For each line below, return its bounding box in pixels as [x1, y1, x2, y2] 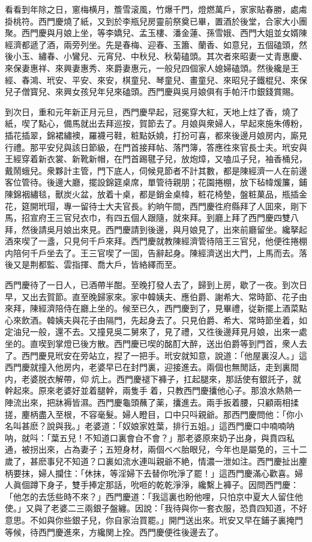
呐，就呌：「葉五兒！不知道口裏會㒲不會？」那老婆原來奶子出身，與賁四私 [5, 431, 295, 444]
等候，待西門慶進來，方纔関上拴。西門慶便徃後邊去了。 [5, 525, 223, 538]
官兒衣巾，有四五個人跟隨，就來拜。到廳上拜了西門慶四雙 [63, 211, 290, 224]
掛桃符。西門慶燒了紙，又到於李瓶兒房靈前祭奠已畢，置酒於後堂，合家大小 [5, 14, 299, 27]
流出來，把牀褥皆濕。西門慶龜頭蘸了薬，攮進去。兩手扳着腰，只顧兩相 [13, 396, 290, 408]
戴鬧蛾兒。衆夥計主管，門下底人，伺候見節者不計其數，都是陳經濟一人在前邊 [5, 164, 307, 176]
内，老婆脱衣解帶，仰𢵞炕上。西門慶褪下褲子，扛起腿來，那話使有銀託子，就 [5, 372, 301, 385]
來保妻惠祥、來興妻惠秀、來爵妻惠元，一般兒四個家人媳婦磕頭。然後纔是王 [5, 61, 299, 74]
